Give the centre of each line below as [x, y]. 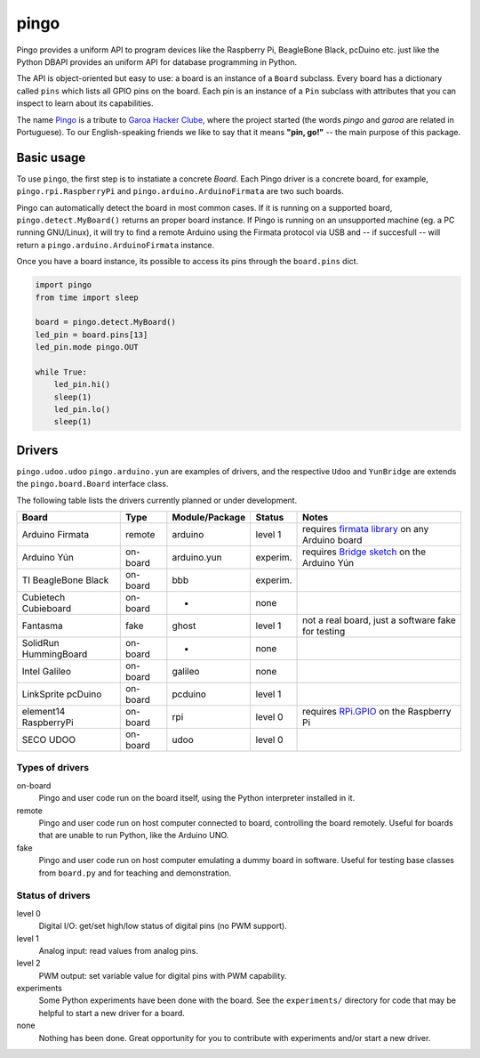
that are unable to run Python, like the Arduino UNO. [134, 836]
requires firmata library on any [366, 529]
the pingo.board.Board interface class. [92, 484]
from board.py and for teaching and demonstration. [135, 873]
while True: [61, 372]
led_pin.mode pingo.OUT [87, 347]
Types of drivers [52, 768]
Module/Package [209, 518]
